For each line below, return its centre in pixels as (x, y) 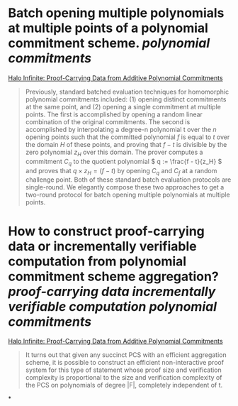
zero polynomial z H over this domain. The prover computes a (114, 153)
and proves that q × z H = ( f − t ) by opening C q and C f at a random (121, 171)
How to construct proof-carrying (106, 231)
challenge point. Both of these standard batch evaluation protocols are (128, 180)
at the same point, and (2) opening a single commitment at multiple (123, 106)
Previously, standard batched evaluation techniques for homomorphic (127, 92)
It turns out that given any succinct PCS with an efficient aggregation (126, 355)
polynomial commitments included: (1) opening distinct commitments (126, 99)
